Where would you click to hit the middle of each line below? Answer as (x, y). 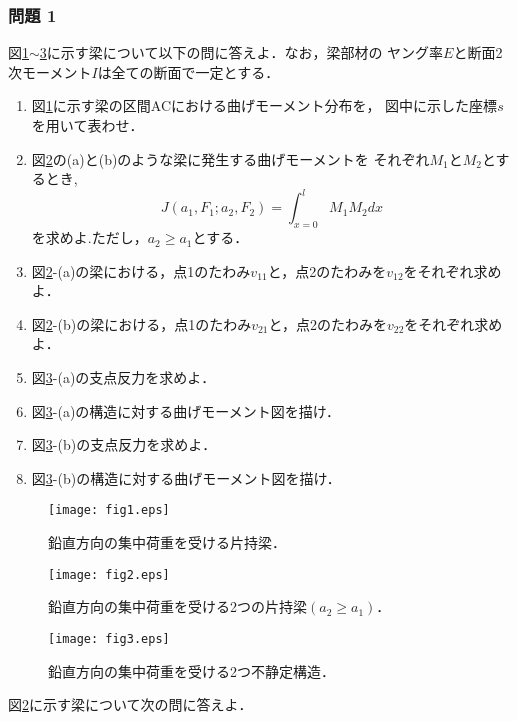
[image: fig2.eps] (109, 574)
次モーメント (50, 71)
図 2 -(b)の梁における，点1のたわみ (141, 323)
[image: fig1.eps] (109, 510)
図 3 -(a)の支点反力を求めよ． (123, 377)
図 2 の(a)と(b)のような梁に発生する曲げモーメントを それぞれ (230, 158)
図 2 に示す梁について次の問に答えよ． (130, 704)
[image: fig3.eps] (109, 638)
